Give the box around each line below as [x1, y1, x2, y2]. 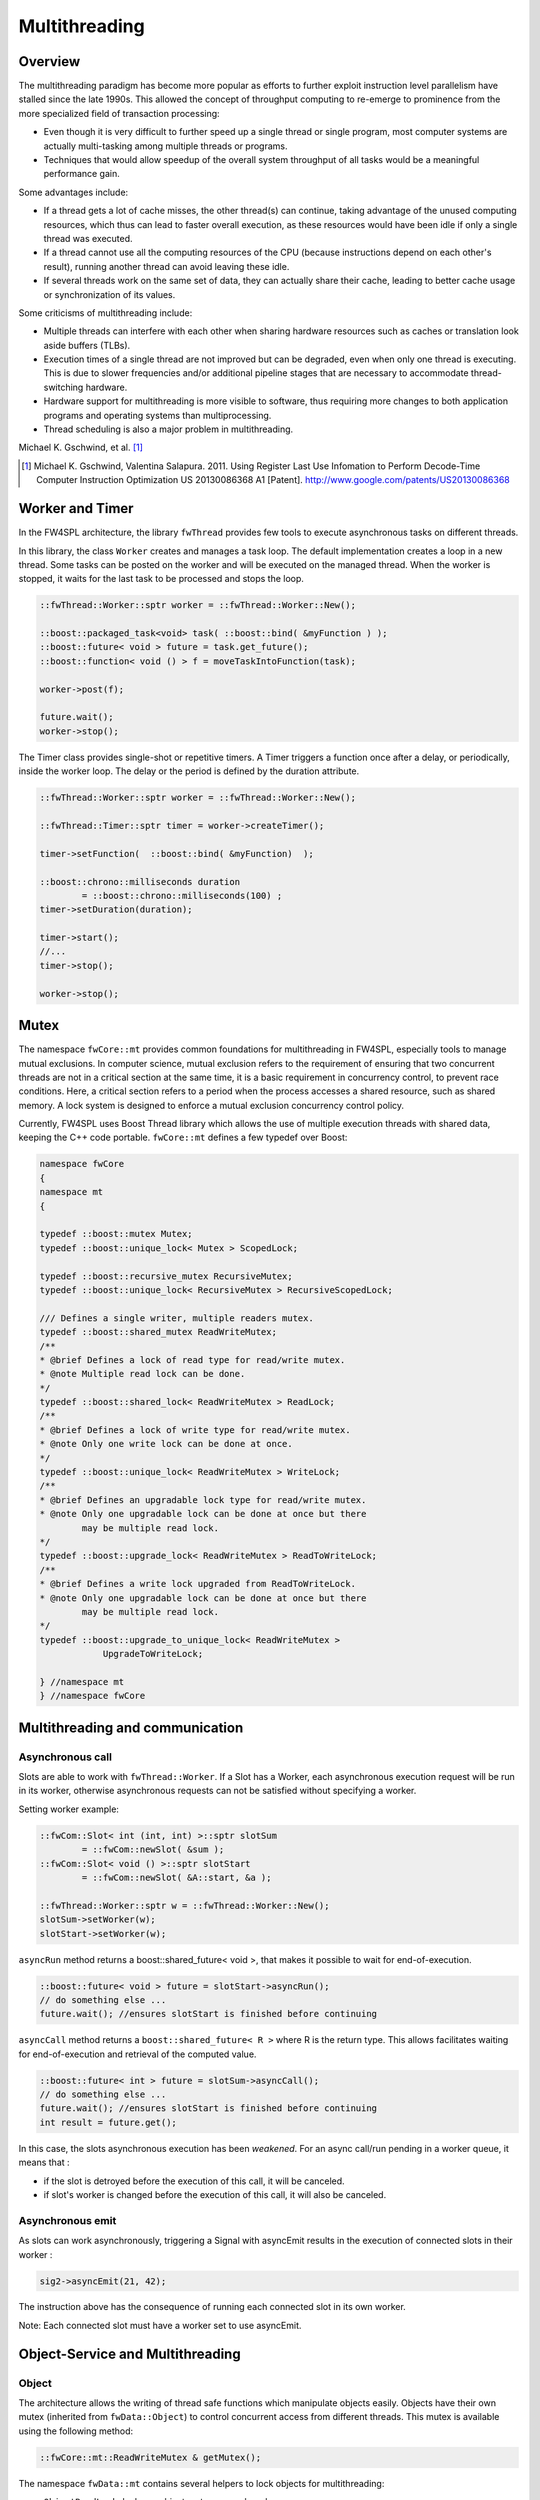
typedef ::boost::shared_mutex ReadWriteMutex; [39, 1326, 277, 1338]
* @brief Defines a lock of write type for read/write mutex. [39, 1424, 351, 1435]
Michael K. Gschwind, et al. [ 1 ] [18, 441, 144, 454]
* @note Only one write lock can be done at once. [39, 1438, 294, 1450]
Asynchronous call [18, 1750, 112, 1764]
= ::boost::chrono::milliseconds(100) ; [81, 890, 283, 901]
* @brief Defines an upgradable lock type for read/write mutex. [39, 1494, 367, 1505]
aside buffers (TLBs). [43, 339, 131, 351]
